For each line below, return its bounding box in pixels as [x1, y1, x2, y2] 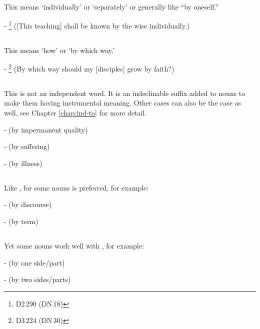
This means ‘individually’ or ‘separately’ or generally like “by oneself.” [4, 1, 219, 12]
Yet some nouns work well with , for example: [4, 240, 144, 250]
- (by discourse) [4, 199, 52, 209]
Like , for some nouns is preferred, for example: [4, 182, 149, 192]
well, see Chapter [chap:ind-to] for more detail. [4, 107, 147, 118]
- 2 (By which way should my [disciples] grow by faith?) [4, 62, 174, 73]
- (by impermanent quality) [4, 124, 88, 134]
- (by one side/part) [4, 257, 65, 267]
